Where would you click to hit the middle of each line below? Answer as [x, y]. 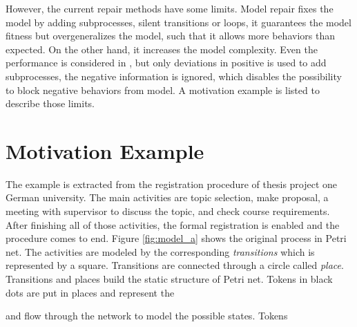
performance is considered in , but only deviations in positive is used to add [166, 63]
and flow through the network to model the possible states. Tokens [147, 316]
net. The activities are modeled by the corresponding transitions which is [160, 251]
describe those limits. [50, 103]
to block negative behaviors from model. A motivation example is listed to [163, 90]
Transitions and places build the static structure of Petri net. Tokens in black [169, 279]
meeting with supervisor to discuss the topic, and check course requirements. [168, 211]
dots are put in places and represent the [90, 292]
